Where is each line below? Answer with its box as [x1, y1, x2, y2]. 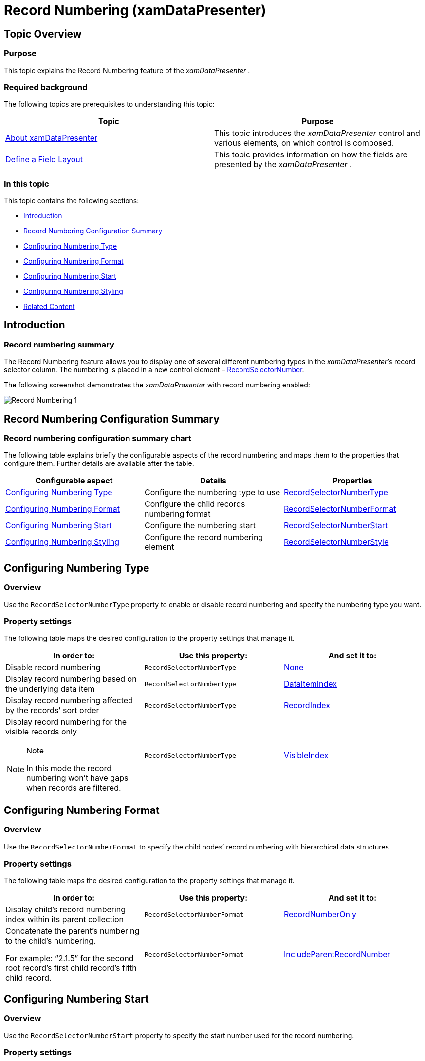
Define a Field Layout [5, 154, 83, 165]
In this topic [4, 178, 49, 189]
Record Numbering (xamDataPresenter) [4, 2, 266, 19]
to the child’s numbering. [5, 936, 96, 946]
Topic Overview [4, 27, 82, 40]
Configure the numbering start [144, 521, 256, 531]
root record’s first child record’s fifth [5, 963, 137, 973]
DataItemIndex [283, 679, 337, 689]
